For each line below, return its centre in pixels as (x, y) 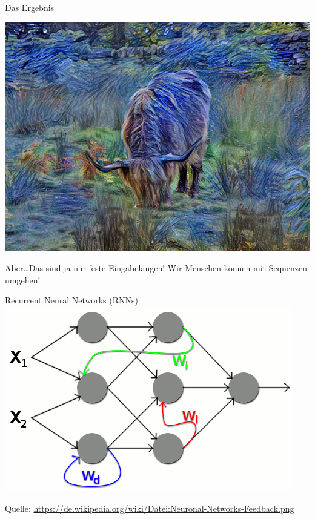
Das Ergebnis (30, 7)
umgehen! (23, 279)
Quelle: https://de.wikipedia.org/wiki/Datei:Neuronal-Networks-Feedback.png (150, 508)
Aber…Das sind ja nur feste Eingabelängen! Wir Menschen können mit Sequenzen (156, 268)
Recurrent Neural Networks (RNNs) (72, 300)
